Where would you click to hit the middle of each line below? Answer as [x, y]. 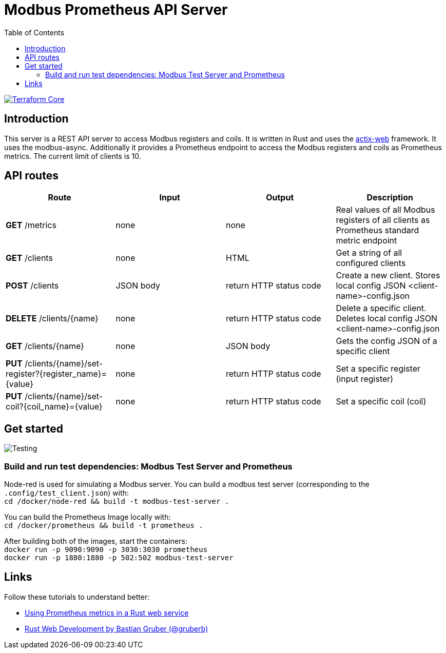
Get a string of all [369, 253]
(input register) [365, 379]
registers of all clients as [383, 220]
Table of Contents [34, 32]
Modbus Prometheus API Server [116, 10]
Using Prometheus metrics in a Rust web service [107, 613]
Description [390, 198]
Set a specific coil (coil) [381, 402]
